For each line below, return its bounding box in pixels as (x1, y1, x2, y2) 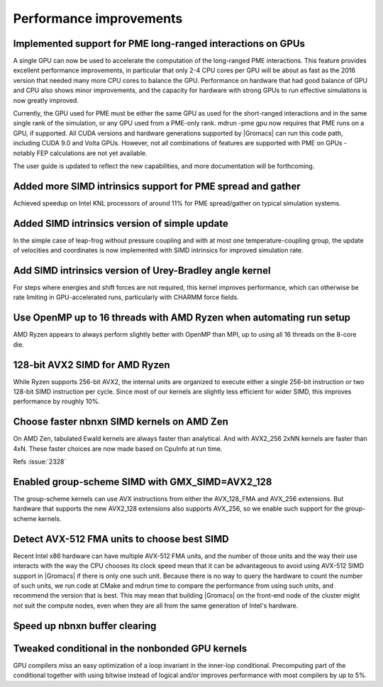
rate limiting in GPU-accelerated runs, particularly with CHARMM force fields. (13, 293, 239, 301)
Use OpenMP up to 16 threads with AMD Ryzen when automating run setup (13, 312, 351, 324)
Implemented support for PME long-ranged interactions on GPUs (13, 38, 305, 50)
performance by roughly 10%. (13, 397, 101, 406)
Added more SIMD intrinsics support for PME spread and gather (13, 180, 301, 192)
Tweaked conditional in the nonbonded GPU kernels (13, 642, 248, 654)
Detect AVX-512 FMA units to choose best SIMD (13, 532, 230, 545)
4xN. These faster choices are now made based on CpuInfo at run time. (13, 444, 223, 453)
